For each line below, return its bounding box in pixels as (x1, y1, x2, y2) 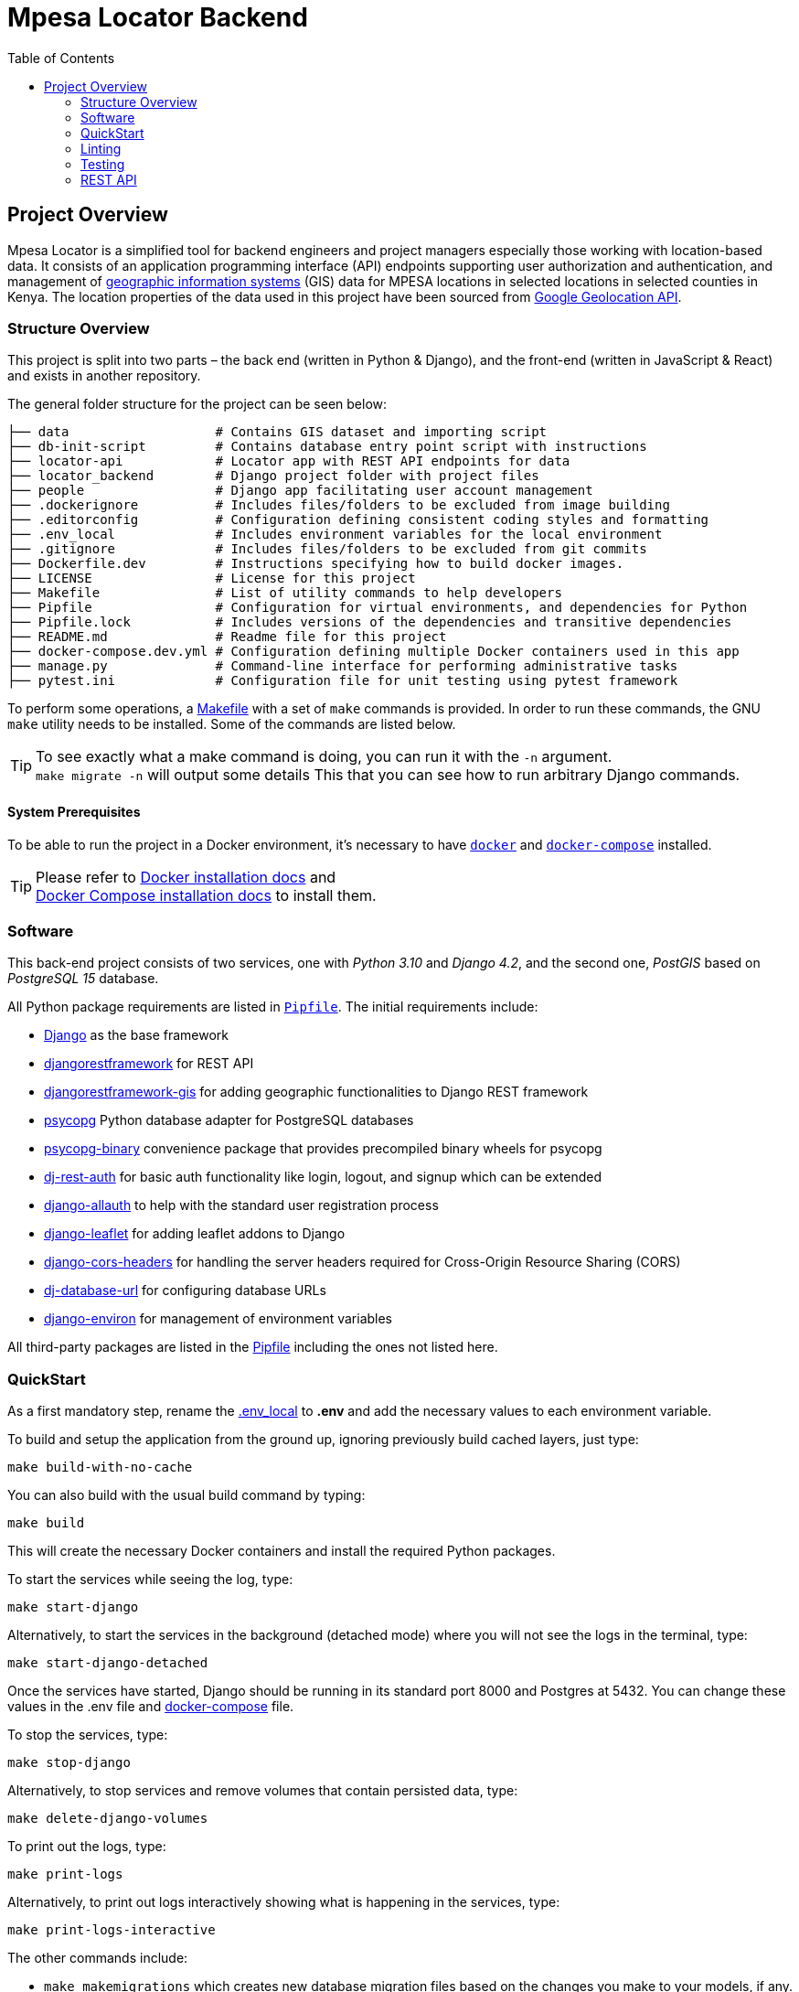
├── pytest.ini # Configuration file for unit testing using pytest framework (7, 673, 678, 689)
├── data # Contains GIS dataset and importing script (7, 424, 548, 440)
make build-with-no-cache (7, 1460, 193, 1475)
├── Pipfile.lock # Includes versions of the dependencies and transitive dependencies (7, 615, 732, 630)
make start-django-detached (7, 1655, 208, 1671)
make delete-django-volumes (7, 1811, 208, 1826)
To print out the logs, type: (7, 1838, 166, 1855)
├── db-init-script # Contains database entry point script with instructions (7, 439, 647, 455)
